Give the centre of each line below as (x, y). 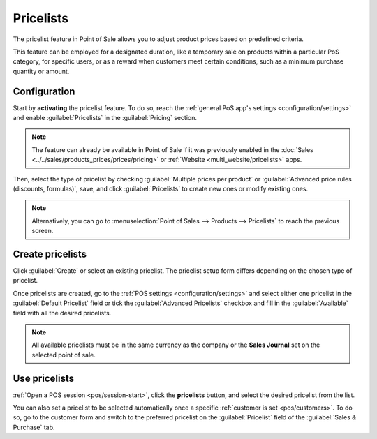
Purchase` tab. (34, 427)
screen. (43, 231)
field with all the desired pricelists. (62, 313)
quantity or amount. (41, 71)
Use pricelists (44, 378)
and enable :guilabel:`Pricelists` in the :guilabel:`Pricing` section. (105, 118)
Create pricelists (50, 254)
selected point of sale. (64, 355)
